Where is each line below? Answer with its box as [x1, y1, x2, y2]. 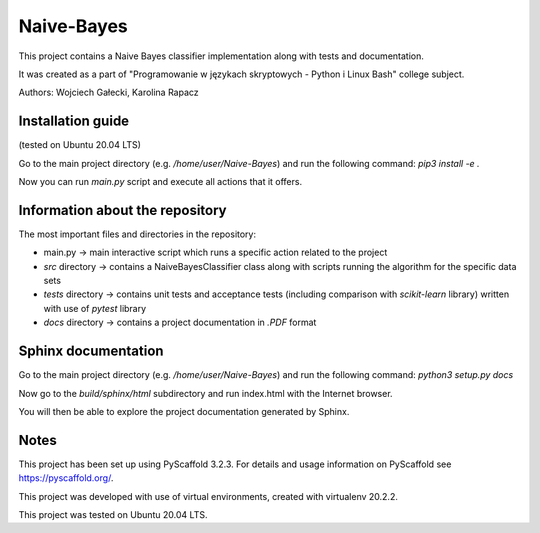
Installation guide [18, 113, 130, 130]
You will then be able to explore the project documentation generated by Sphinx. [18, 405, 350, 417]
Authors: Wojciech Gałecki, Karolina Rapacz [18, 86, 199, 99]
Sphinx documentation [18, 343, 164, 360]
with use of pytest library [43, 302, 147, 314]
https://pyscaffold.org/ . [18, 472, 114, 484]
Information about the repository [18, 201, 227, 219]
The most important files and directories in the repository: [18, 228, 257, 240]
